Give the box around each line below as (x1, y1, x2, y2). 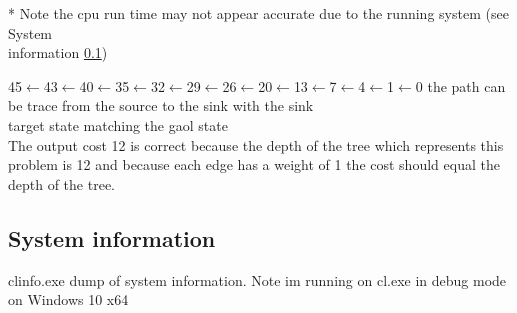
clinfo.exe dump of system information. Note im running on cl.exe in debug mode (8, 269, 507, 290)
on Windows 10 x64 (8, 289, 129, 310)
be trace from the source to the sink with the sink (8, 95, 314, 116)
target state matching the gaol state (8, 114, 228, 135)
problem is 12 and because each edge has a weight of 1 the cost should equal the (8, 154, 500, 175)
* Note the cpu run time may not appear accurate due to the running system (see (8, 3, 509, 23)
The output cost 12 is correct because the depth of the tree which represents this (8, 134, 504, 155)
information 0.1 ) (8, 42, 108, 63)
